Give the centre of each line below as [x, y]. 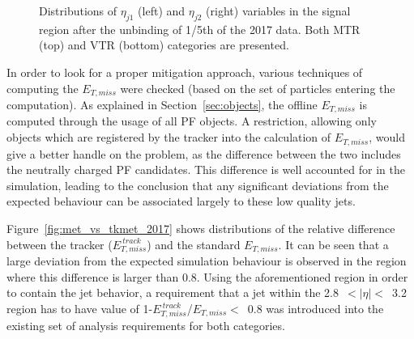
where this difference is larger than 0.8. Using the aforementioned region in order [207, 276]
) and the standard [194, 244]
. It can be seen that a [333, 244]
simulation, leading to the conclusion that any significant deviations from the [198, 185]
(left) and [162, 11]
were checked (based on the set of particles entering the [258, 88]
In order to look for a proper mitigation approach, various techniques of [185, 72]
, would [387, 137]
